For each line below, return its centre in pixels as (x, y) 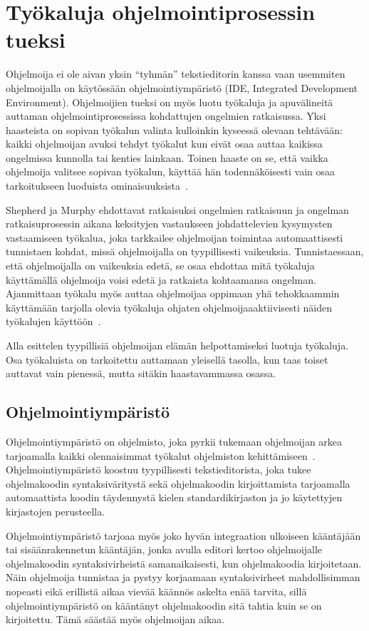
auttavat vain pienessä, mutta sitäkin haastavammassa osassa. (141, 373)
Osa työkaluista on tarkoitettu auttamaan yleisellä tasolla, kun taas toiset (167, 359)
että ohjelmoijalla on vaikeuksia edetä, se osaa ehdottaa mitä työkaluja (160, 266)
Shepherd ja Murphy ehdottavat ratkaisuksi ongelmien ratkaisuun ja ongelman (177, 209)
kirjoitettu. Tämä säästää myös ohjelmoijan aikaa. (115, 619)
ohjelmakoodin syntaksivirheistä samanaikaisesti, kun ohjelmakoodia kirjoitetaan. (184, 563)
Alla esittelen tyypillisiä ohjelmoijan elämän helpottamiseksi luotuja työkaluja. (177, 345)
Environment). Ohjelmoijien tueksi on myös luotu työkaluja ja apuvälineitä (170, 102)
